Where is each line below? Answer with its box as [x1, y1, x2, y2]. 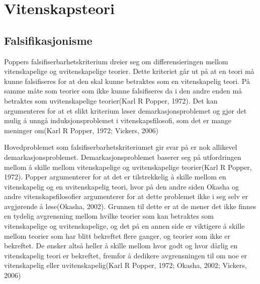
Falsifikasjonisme [4, 32, 93, 48]
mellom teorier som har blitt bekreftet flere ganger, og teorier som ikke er [4, 230, 231, 241]
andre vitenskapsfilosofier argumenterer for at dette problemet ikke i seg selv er [4, 191, 248, 202]
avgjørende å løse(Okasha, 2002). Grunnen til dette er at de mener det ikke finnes [4, 201, 256, 211]
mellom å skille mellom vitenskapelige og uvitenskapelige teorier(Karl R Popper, [4, 161, 252, 172]
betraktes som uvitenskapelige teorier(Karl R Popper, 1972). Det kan [4, 95, 218, 106]
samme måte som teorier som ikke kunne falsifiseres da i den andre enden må [4, 85, 242, 96]
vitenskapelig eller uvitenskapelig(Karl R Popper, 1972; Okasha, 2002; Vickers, [4, 260, 247, 270]
